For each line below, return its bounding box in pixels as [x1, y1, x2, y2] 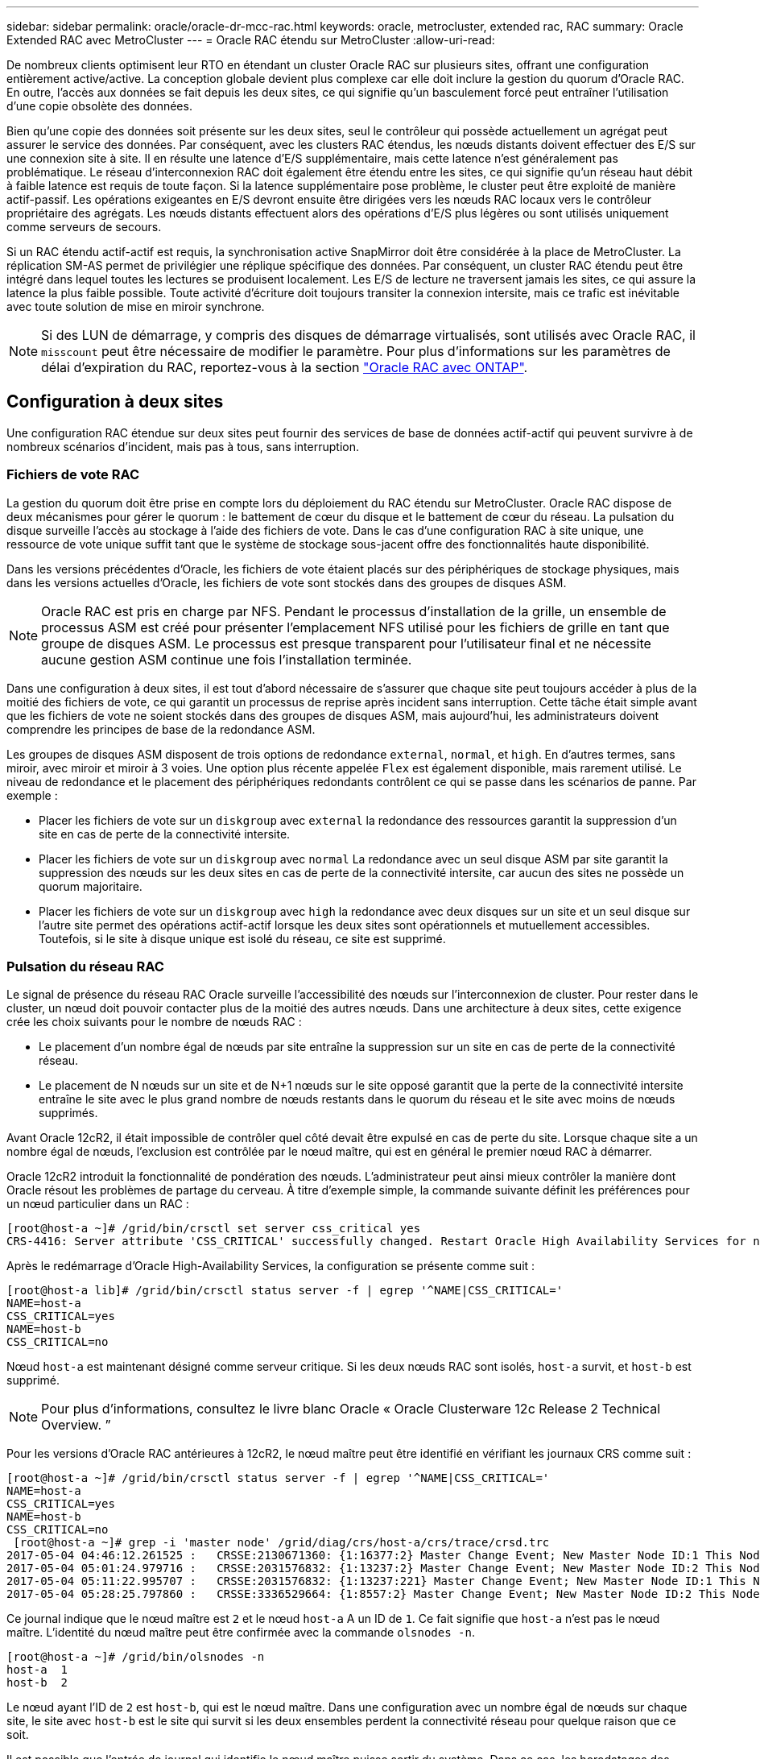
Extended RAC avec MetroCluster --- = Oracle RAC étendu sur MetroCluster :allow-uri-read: [6, 33, 495, 47]
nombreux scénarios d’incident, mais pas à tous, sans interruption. [6, 439, 360, 453]
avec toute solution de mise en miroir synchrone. [6, 300, 265, 313]
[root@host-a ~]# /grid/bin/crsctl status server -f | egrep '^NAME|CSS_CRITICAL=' [6, 1471, 550, 1485]
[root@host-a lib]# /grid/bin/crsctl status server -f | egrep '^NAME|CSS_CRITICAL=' [6, 1284, 564, 1298]
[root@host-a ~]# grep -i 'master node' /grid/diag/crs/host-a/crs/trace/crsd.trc [13, 1536, 550, 1550]
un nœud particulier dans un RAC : [6, 1197, 189, 1211]
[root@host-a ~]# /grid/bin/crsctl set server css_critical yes [6, 1222, 421, 1235]
